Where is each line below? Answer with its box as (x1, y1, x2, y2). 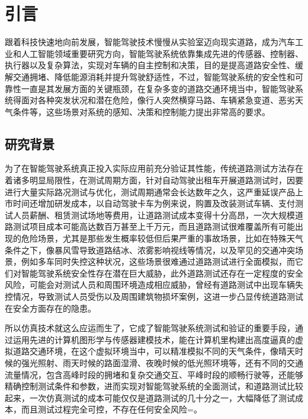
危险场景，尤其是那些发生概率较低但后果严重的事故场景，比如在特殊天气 (21, 232, 303, 245)
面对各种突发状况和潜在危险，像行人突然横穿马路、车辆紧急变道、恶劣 (21, 94, 295, 106)
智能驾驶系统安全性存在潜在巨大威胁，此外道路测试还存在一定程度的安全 (21, 266, 303, 279)
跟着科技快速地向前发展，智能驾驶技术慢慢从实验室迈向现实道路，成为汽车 (5, 36, 295, 48)
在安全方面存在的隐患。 (5, 301, 96, 314)
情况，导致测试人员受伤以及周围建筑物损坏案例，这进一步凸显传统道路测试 (12, 290, 303, 303)
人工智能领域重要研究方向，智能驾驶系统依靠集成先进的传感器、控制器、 (21, 47, 303, 59)
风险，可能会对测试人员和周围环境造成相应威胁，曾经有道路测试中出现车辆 (5, 278, 295, 291)
